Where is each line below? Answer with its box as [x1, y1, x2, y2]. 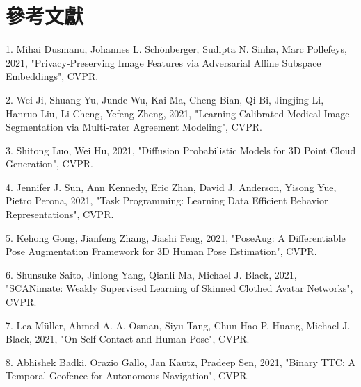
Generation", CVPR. [6, 156, 93, 171]
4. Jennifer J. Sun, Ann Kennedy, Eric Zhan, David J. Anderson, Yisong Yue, [6, 179, 337, 194]
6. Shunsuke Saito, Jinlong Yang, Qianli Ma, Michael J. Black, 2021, [6, 267, 297, 281]
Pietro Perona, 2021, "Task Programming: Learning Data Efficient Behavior [6, 193, 328, 208]
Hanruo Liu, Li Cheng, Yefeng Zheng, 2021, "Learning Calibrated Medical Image [6, 106, 350, 120]
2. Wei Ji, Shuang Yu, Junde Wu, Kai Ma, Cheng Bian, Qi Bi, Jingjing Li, [6, 92, 324, 106]
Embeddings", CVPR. [6, 69, 99, 83]
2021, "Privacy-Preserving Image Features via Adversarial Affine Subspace [6, 55, 321, 69]
